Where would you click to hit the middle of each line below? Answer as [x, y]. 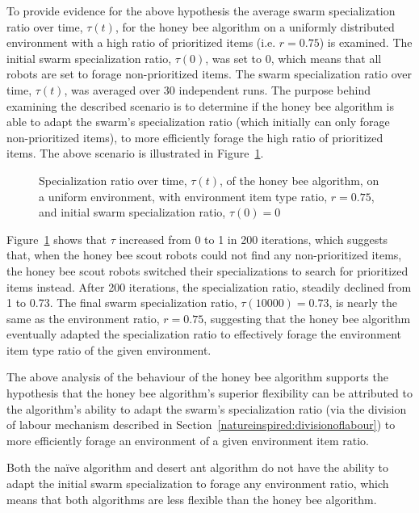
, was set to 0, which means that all [293, 58]
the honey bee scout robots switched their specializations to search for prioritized [207, 270]
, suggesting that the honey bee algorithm [307, 318]
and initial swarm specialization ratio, [132, 212]
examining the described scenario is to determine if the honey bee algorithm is [200, 105]
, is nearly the [363, 303]
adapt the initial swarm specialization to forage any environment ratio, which [198, 484]
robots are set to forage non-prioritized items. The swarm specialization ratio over [209, 74]
